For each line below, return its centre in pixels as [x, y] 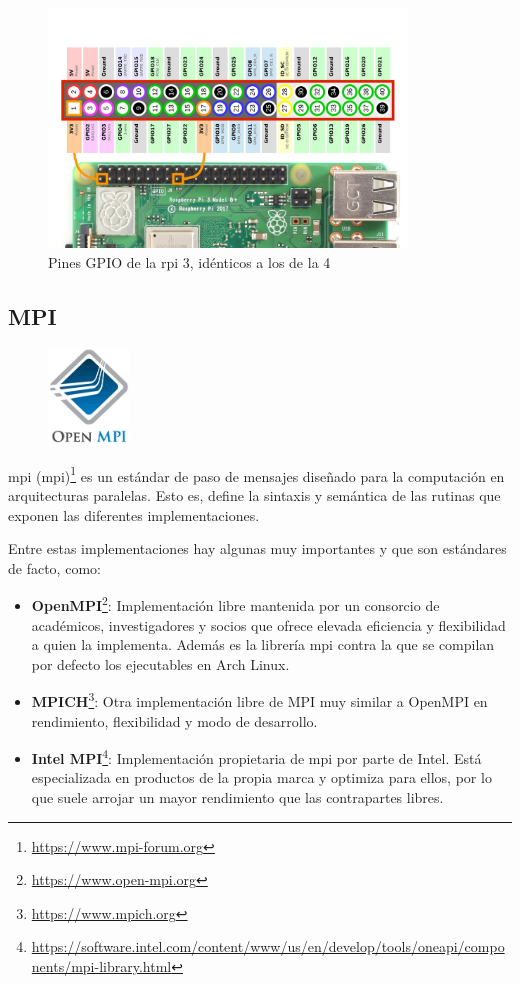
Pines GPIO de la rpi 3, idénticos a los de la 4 [189, 261]
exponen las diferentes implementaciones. [134, 514]
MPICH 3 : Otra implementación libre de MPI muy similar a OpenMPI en [259, 700]
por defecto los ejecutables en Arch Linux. [160, 663]
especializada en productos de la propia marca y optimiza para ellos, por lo [261, 777]
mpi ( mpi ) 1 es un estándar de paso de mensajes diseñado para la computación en [256, 474]
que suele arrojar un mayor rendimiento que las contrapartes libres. [237, 797]
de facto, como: [54, 567]
